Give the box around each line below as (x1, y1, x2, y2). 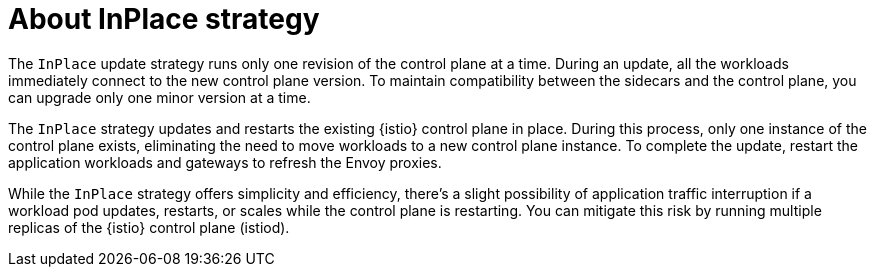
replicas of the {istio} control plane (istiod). (8, 218, 290, 236)
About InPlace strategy (8, 2, 320, 36)
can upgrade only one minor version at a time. (8, 88, 311, 106)
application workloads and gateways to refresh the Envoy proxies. (8, 153, 442, 171)
